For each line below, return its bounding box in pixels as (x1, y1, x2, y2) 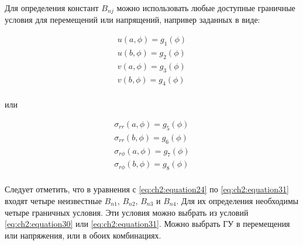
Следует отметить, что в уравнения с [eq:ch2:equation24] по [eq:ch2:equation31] (5, 183, 289, 195)
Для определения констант (5, 2, 99, 13)
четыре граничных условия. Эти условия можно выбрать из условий (5, 206, 249, 218)
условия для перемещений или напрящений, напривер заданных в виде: (5, 13, 260, 26)
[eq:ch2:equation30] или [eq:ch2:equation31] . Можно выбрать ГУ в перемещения (5, 218, 290, 230)
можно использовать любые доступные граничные (116, 2, 295, 13)
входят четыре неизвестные (5, 194, 102, 206)
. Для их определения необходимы (176, 194, 299, 206)
